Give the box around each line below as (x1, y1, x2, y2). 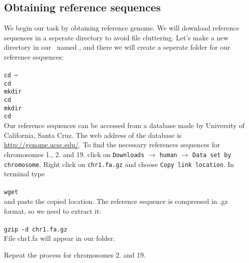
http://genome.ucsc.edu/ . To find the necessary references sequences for (4, 139, 221, 150)
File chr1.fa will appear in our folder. (4, 233, 115, 243)
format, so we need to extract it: (4, 205, 102, 216)
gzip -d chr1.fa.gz (4, 226, 67, 233)
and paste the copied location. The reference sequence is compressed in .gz (4, 196, 228, 206)
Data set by (192, 151, 231, 159)
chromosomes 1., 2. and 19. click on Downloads (4, 149, 144, 159)
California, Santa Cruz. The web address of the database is (4, 130, 182, 140)
